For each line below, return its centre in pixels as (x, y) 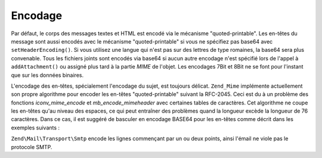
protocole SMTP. (32, 147)
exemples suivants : (35, 128)
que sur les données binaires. (47, 75)
